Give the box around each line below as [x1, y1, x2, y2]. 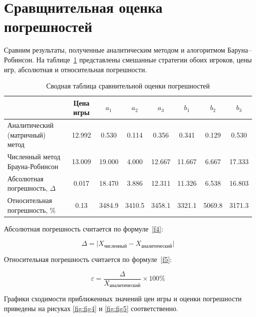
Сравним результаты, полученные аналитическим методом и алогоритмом [4, 45, 225, 55]
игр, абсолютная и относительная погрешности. [4, 64, 147, 74]
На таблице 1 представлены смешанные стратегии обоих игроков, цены [36, 54, 252, 64]
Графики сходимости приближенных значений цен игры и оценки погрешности [4, 293, 242, 304]
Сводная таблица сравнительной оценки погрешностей [46, 81, 210, 91]
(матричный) [7, 129, 46, 140]
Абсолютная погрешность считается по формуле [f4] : [4, 223, 163, 233]
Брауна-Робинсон [7, 161, 59, 171]
